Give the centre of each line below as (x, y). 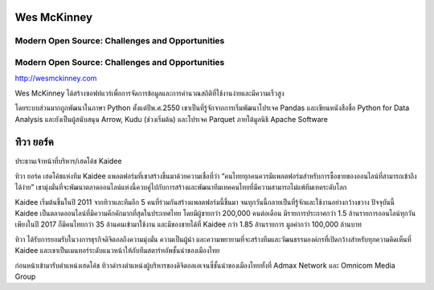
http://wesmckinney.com (56, 78)
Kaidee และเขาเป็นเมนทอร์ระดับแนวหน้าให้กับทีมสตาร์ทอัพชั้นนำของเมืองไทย (117, 251)
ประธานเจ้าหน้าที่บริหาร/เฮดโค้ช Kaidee (68, 161)
